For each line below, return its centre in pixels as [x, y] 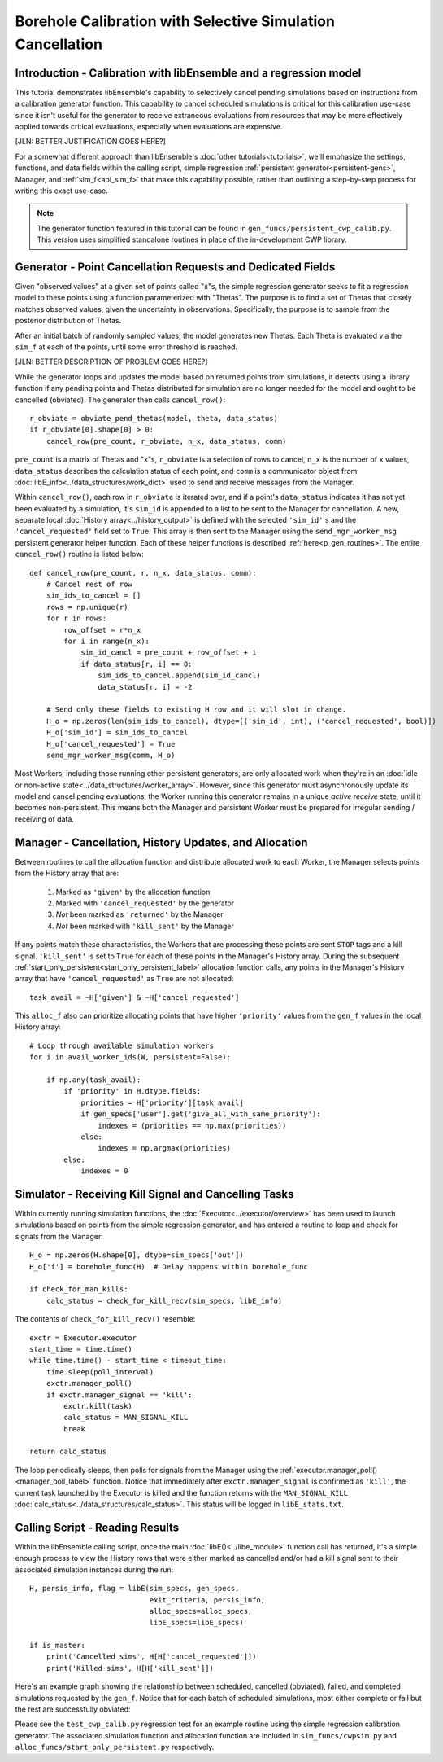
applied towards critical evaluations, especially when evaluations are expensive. [149, 127]
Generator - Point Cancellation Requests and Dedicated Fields [175, 267]
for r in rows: [76, 618]
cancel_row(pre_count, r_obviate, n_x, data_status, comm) [166, 441]
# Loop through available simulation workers [122, 1045]
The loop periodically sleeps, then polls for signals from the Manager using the [147, 1470]
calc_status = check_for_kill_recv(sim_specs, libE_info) [164, 1300]
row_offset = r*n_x [102, 630]
